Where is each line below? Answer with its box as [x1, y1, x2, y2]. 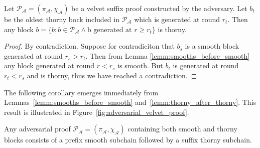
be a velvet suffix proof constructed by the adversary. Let [71, 3, 247, 13]
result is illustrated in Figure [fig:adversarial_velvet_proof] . [4, 106, 189, 117]
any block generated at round [4, 60, 95, 71]
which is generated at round [134, 14, 220, 24]
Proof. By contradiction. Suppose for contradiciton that [4, 41, 175, 51]
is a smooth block [185, 41, 239, 51]
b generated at [87, 26, 132, 34]
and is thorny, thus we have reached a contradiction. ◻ [27, 70, 197, 80]
